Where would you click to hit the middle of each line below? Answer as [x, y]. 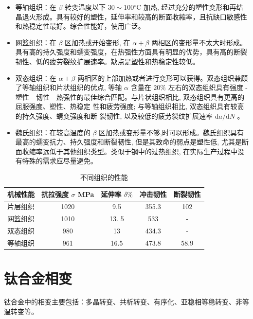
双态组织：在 [36, 78]
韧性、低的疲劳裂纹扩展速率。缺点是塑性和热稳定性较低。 [107, 61]
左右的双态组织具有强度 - [208, 87]
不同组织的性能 [104, 177]
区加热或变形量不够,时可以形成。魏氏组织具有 [171, 132]
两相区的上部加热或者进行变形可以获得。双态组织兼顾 [163, 78]
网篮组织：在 [36, 42]
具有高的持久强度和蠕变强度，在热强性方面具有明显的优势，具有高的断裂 [131, 52]
